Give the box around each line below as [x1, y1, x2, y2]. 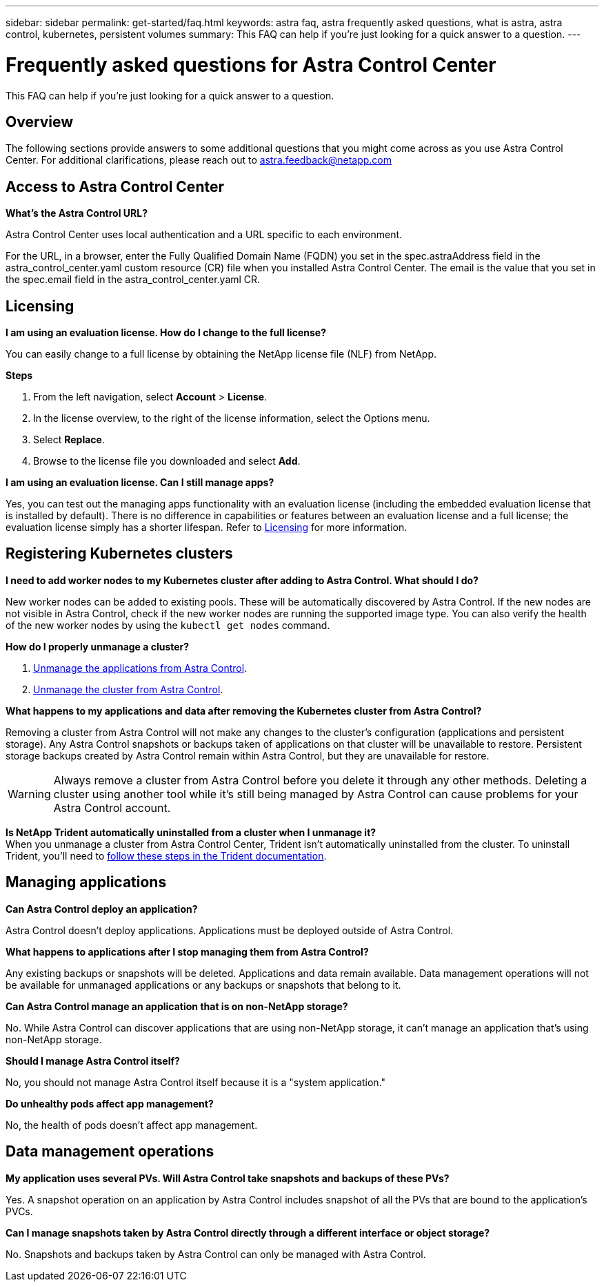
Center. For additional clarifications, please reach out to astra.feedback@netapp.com [6, 154, 392, 166]
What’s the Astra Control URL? [6, 207, 148, 220]
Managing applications [6, 873, 167, 891]
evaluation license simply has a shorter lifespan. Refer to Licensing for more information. [6, 521, 407, 534]
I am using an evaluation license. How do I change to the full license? [6, 327, 326, 339]
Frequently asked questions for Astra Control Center [6, 52, 496, 77]
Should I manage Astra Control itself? [6, 1054, 180, 1067]
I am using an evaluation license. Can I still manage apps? [6, 476, 274, 489]
